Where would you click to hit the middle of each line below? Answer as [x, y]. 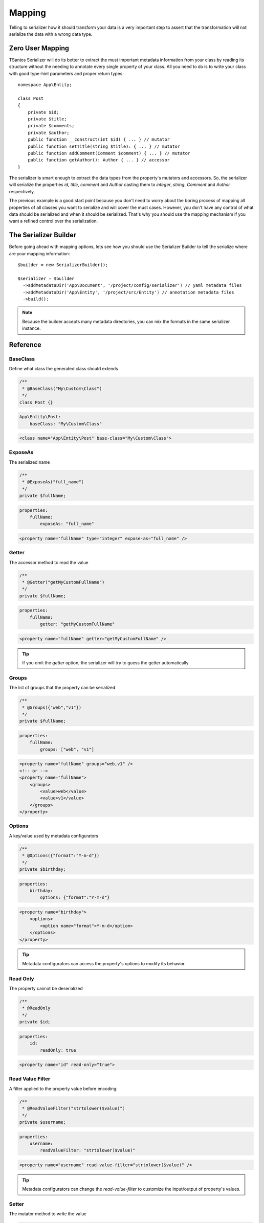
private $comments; [51, 126]
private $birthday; [43, 869]
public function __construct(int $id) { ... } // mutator [99, 140]
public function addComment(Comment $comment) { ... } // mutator [109, 153]
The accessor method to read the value [49, 562]
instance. [32, 328]
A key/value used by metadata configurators [54, 836]
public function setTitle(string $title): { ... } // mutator [104, 146]
